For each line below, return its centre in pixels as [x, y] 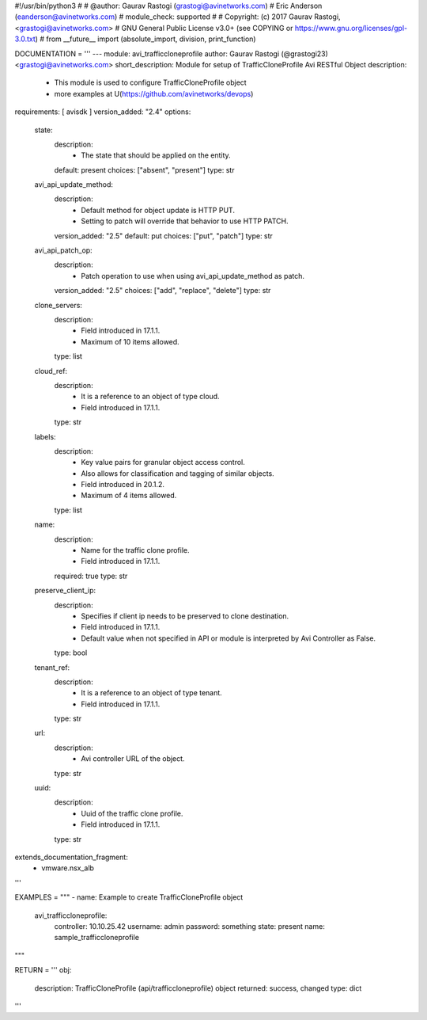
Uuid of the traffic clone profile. [132, 813]
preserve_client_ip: [65, 591]
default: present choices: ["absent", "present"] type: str [144, 169]
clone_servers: [59, 305]
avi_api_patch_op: [63, 250]
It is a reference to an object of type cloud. [151, 397]
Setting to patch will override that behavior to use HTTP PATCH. [185, 221]
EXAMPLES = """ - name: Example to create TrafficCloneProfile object [129, 897]
